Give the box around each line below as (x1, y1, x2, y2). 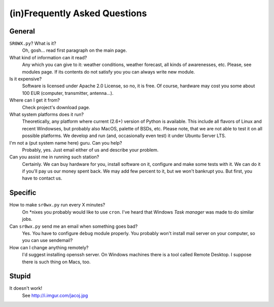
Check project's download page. (22, 104, 91, 110)
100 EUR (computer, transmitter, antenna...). (22, 90, 114, 96)
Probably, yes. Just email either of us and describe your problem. (22, 147, 159, 153)
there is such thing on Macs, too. (22, 259, 91, 265)
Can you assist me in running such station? (9, 154, 99, 160)
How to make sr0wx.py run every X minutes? (9, 202, 106, 208)
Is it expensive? (9, 76, 42, 82)
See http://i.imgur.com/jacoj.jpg (22, 292, 88, 298)
